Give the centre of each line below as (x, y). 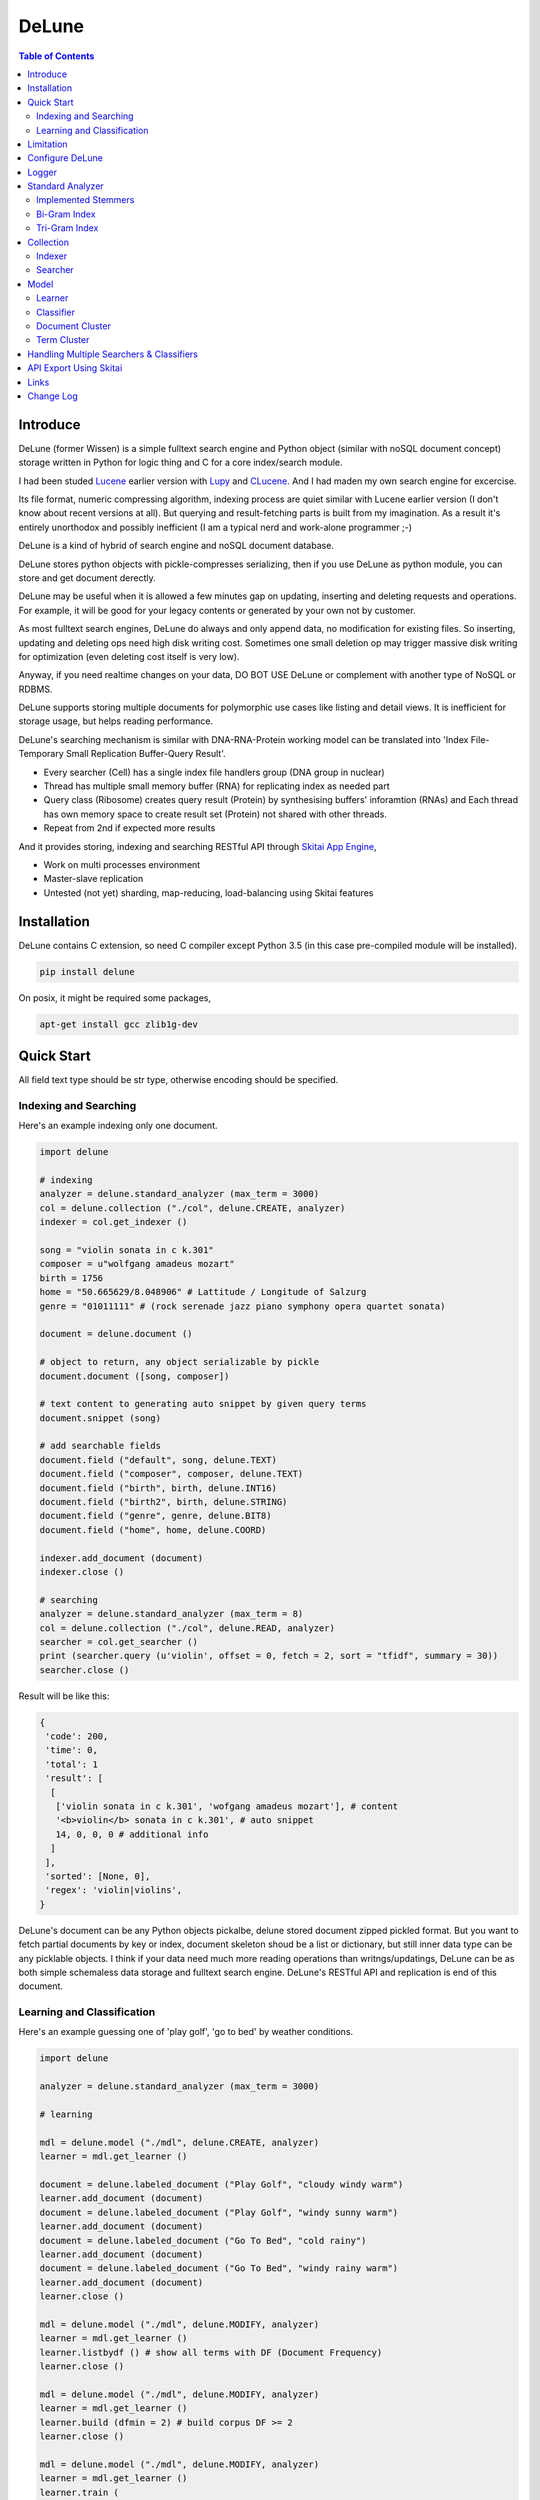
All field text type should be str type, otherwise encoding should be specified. (178, 1080)
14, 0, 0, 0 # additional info (132, 1834)
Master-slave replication (93, 879)
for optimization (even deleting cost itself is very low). (129, 656)
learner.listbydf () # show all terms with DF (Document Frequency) (211, 2352)
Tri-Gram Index (67, 228)
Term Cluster (63, 340)
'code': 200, (77, 1736)
